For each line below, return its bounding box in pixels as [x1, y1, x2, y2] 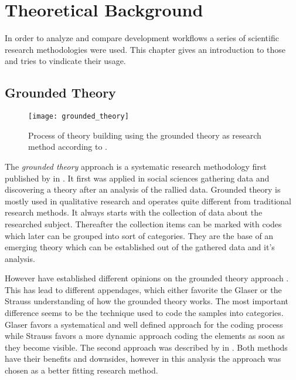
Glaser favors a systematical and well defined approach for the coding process [5, 318, 283, 330]
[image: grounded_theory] [28, 112, 129, 121]
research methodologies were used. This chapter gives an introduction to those [5, 43, 285, 55]
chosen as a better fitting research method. [5, 364, 158, 376]
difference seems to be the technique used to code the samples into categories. [5, 307, 284, 319]
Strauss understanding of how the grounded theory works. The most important [5, 295, 289, 307]
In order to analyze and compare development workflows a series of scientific [5, 32, 279, 44]
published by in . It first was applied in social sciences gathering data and [5, 171, 270, 184]
